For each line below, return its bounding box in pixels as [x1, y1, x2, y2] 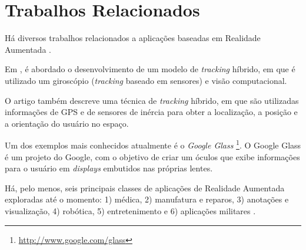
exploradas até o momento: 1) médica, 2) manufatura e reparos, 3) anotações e [5, 193, 289, 205]
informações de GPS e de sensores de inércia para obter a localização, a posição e [5, 106, 298, 118]
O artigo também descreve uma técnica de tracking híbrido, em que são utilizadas [5, 94, 299, 106]
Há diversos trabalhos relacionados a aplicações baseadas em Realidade [5, 32, 261, 44]
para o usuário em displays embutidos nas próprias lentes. [5, 162, 213, 174]
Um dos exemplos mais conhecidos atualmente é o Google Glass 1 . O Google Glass [5, 137, 301, 151]
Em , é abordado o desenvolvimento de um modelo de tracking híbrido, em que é [5, 63, 295, 75]
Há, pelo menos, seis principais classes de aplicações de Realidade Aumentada [5, 181, 285, 194]
